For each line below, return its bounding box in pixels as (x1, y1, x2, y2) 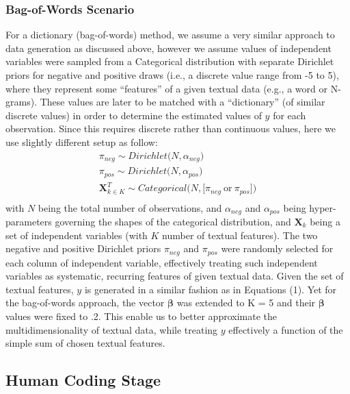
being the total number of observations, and (38, 200, 222, 214)
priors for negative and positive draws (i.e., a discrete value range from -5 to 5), (5, 68, 339, 82)
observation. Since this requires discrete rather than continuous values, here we (5, 121, 336, 136)
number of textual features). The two (162, 227, 318, 242)
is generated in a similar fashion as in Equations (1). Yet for (84, 282, 337, 296)
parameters (5, 214, 52, 228)
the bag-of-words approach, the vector (5, 295, 165, 310)
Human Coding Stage (5, 369, 161, 391)
